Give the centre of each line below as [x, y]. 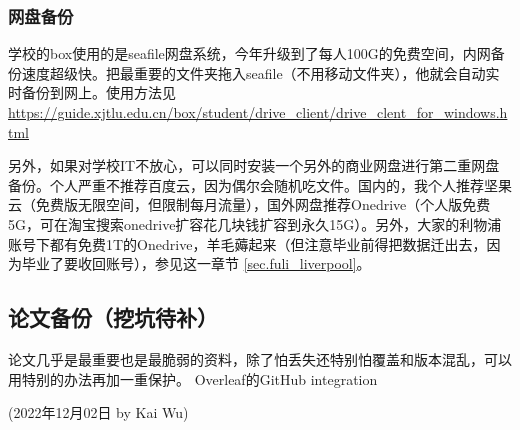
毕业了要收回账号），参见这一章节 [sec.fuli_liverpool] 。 [196, 263]
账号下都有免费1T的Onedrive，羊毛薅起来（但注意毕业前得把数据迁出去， [247, 243]
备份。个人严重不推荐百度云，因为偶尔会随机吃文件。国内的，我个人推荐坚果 [260, 184]
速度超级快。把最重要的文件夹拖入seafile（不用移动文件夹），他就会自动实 [260, 72]
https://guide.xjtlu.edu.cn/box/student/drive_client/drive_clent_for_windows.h [258, 112]
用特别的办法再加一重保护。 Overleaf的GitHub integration [193, 378]
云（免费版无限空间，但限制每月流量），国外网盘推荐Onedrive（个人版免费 [249, 204]
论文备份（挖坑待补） [113, 317]
